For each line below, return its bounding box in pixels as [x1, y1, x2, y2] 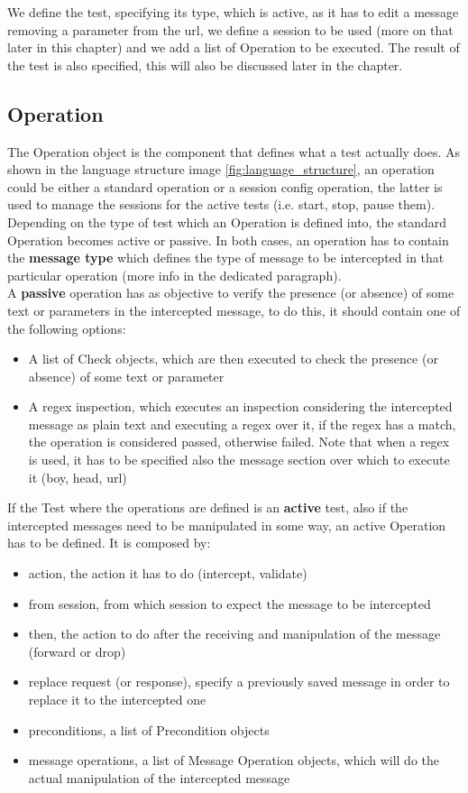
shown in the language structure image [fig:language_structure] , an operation [7, 160, 435, 179]
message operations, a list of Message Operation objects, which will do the [28, 751, 439, 770]
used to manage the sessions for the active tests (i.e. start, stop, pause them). [7, 195, 436, 214]
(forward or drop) [28, 641, 126, 660]
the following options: [7, 318, 126, 337]
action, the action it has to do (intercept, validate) [28, 564, 307, 583]
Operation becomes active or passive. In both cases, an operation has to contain [7, 230, 449, 249]
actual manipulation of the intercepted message [28, 768, 290, 787]
